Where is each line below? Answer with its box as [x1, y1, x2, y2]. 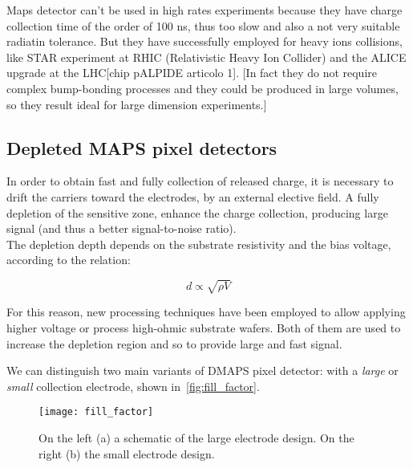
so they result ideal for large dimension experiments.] [6, 96, 267, 112]
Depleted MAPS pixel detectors [6, 135, 277, 160]
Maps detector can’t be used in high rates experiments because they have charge [6, 2, 403, 18]
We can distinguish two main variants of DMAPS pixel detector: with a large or [6, 362, 399, 379]
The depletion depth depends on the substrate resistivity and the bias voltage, [6, 235, 391, 252]
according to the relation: [6, 251, 131, 268]
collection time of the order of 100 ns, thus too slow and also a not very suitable [6, 17, 400, 34]
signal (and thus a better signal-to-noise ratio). [6, 220, 237, 237]
